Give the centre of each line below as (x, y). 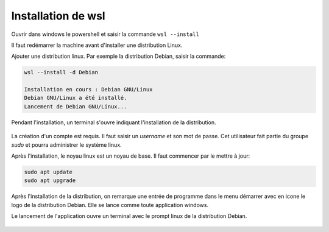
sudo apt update (48, 172)
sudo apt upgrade (50, 181)
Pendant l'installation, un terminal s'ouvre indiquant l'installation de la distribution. (114, 122)
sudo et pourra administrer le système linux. (66, 145)
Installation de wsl (58, 16)
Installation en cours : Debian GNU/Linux (88, 90)
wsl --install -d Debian (61, 72)
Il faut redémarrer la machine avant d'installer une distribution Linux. (97, 45)
